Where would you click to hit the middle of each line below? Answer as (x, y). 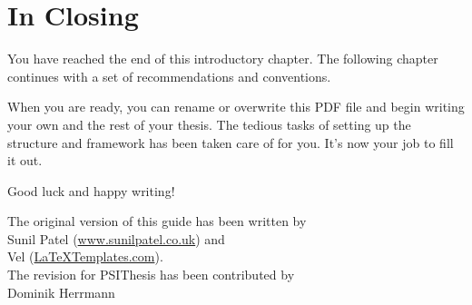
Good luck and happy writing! (91, 190)
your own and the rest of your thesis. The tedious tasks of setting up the (209, 124)
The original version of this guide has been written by (157, 221)
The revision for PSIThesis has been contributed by (151, 275)
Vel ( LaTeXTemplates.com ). (85, 256)
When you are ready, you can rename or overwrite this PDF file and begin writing (236, 107)
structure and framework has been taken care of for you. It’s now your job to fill (231, 142)
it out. (25, 160)
